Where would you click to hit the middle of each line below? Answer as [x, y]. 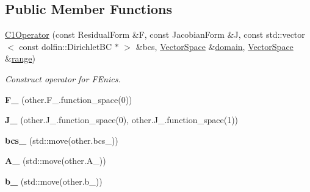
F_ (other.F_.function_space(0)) [69, 99]
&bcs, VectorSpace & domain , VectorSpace [214, 46]
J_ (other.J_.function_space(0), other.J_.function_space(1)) [122, 120]
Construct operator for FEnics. [63, 78]
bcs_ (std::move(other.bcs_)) [62, 140]
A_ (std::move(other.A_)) [56, 161]
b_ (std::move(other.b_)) [54, 181]
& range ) [20, 58]
